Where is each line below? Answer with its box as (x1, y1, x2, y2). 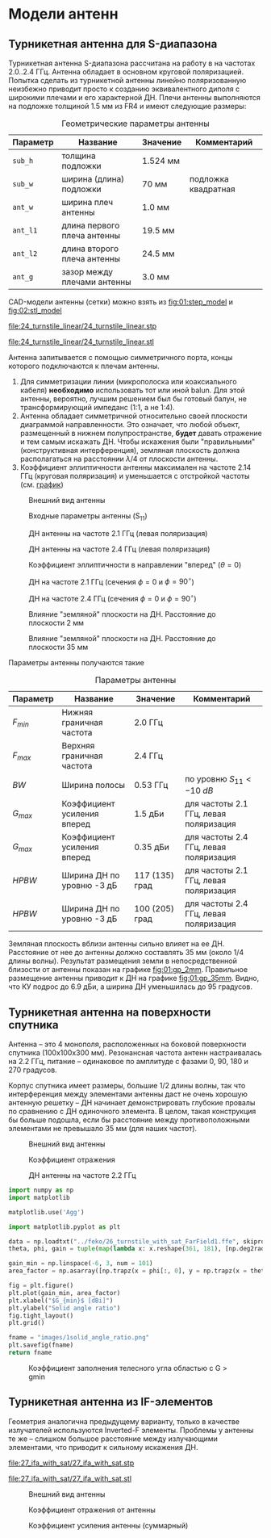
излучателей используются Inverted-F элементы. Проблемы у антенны (8, 1425, 254, 1435)
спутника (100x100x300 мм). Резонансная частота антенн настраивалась (8, 1048, 262, 1058)
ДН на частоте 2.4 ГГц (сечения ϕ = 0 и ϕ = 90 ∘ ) (28, 593, 197, 604)
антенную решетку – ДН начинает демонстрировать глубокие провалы (8, 1098, 256, 1108)
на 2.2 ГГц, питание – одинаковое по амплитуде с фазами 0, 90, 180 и (8, 1057, 248, 1067)
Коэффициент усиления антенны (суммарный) (28, 1520, 189, 1530)
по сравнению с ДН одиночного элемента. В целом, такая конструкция (8, 1107, 256, 1117)
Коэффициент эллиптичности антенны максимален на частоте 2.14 (19, 463, 252, 472)
